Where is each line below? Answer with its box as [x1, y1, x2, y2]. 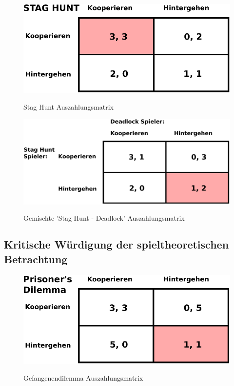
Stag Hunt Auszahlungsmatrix [23, 101, 114, 112]
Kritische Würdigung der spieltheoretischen [4, 237, 229, 252]
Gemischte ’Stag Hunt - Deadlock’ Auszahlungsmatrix [23, 213, 185, 223]
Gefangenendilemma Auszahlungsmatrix [23, 372, 143, 383]
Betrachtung [4, 251, 68, 266]
